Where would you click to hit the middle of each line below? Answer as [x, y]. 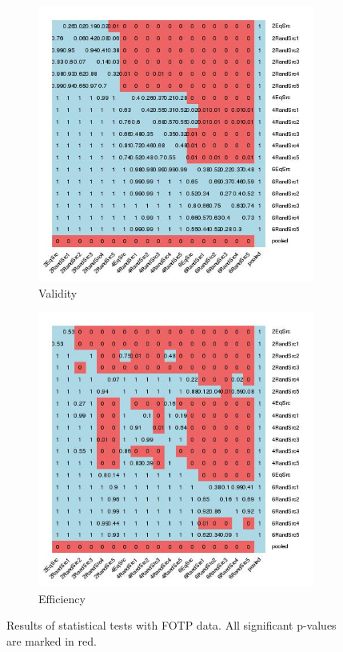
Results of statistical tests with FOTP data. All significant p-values [171, 625]
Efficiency [62, 598]
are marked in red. [52, 640]
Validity [58, 292]
